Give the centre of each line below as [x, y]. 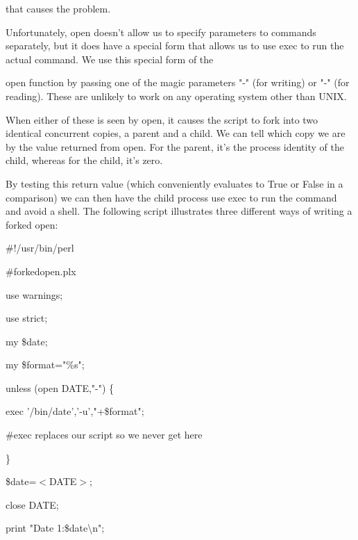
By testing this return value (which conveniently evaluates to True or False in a [174, 183]
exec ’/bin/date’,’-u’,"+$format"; [75, 411]
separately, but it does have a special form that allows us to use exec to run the [175, 46]
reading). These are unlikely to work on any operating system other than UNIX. [176, 96]
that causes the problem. [58, 8]
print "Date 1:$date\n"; [55, 528]
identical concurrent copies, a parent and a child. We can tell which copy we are [176, 133]
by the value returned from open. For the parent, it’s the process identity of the [175, 146]
